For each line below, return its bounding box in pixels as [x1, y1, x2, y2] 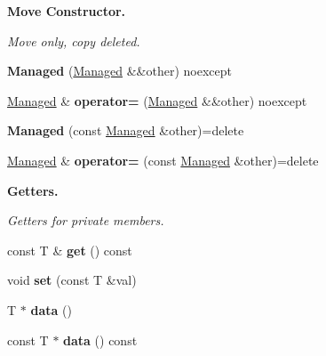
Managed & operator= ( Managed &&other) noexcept [7, 91, 307, 109]
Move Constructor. [7, 2, 126, 20]
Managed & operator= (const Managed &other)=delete [7, 150, 319, 169]
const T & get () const [7, 240, 132, 259]
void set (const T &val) [7, 271, 137, 289]
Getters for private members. [7, 211, 164, 230]
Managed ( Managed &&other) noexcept [7, 61, 232, 80]
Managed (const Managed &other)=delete [7, 121, 244, 140]
